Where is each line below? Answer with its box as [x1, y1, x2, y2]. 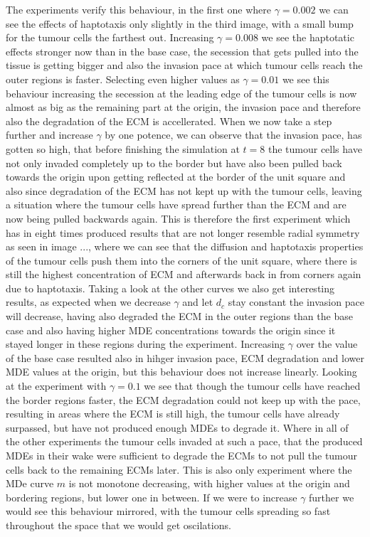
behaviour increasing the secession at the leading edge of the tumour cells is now [6, 85, 357, 100]
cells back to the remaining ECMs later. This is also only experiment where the [6, 462, 352, 477]
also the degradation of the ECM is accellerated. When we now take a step [6, 113, 332, 128]
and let [182, 294, 213, 309]
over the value [296, 336, 358, 351]
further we [309, 489, 354, 504]
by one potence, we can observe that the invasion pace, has [105, 127, 362, 142]
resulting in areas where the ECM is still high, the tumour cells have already [6, 406, 340, 421]
